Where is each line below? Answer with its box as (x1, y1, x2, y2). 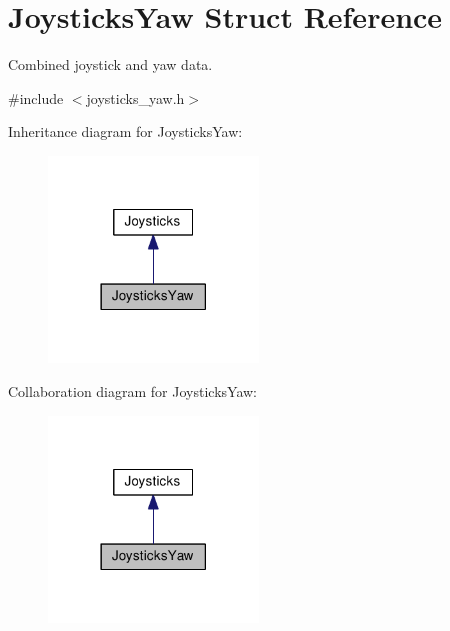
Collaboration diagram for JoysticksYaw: (8, 380, 257, 401)
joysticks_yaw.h (86, 87, 185, 108)
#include (8, 87, 64, 108)
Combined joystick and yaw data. (8, 54, 213, 75)
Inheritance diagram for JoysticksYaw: (8, 121, 243, 142)
